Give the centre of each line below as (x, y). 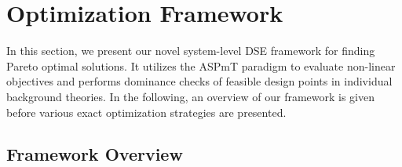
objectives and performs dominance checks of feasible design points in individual (199, 81)
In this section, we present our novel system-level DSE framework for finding (191, 51)
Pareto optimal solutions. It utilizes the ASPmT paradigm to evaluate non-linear (201, 65)
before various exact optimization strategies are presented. (146, 112)
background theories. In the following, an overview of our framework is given (191, 96)
